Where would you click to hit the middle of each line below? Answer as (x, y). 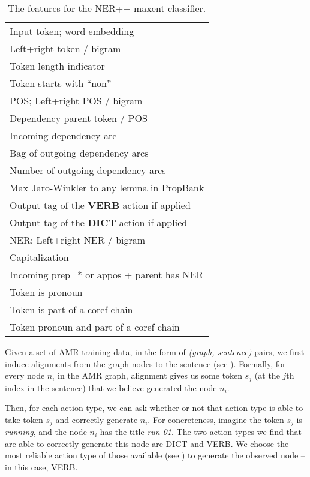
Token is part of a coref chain (71, 309)
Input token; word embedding (72, 31)
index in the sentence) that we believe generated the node (111, 387)
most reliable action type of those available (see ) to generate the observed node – (155, 455)
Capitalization (39, 257)
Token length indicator (57, 66)
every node (25, 375)
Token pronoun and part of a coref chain (95, 327)
